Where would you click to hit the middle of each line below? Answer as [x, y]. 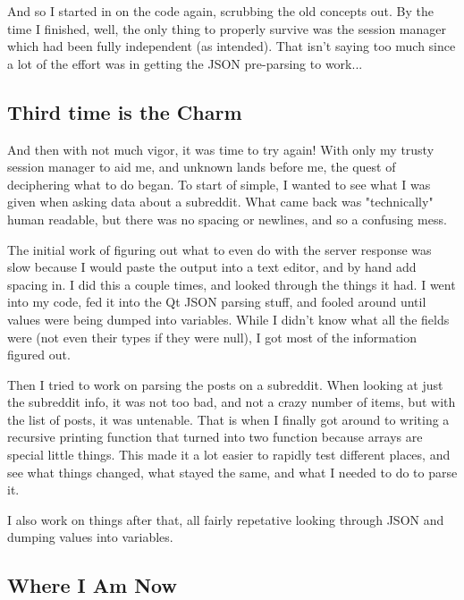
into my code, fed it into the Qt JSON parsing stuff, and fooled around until [217, 302]
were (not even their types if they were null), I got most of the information [212, 337]
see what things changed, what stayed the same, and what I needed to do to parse [232, 472]
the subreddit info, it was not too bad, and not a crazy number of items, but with [232, 402]
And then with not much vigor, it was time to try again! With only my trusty [221, 149]
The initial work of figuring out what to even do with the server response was [219, 249]
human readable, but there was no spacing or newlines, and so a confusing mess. [227, 219]
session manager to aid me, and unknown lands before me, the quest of [202, 167]
